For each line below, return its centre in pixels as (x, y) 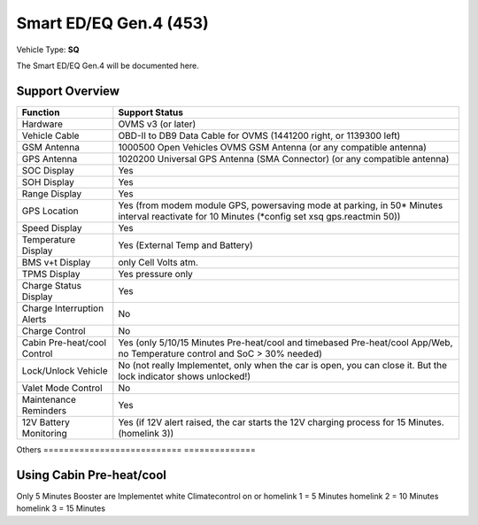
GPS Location (50, 211)
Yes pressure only (156, 274)
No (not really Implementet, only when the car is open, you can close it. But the (282, 365)
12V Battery (46, 422)
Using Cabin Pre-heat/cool (92, 475)
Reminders (44, 410)
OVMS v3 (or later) (157, 124)
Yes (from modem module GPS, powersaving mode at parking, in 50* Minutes (281, 205)
